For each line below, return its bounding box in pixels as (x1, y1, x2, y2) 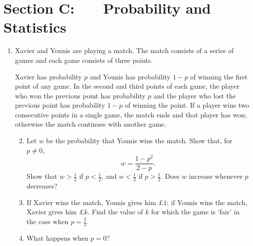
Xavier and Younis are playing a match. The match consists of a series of (15, 45, 234, 56)
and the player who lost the (153, 90, 236, 100)
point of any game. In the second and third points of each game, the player (15, 81, 240, 91)
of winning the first (190, 71, 248, 81)
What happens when (26, 232, 88, 243)
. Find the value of (87, 207, 143, 217)
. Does (161, 171, 180, 181)
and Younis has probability (89, 71, 170, 81)
